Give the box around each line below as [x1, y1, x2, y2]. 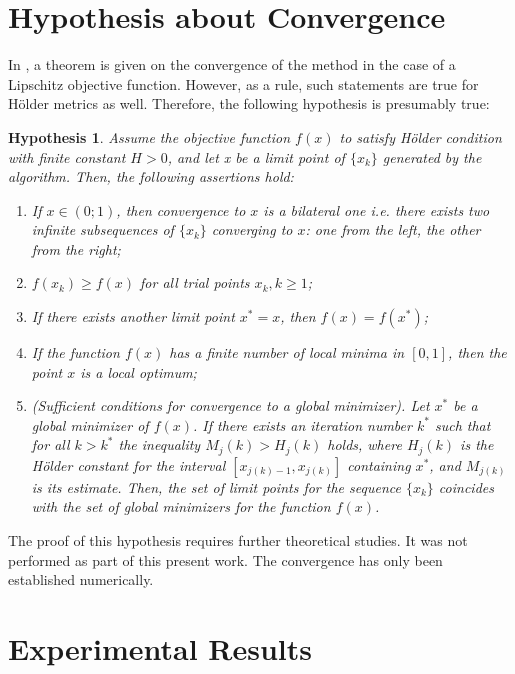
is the [460, 434, 494, 455]
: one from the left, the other [305, 219, 481, 240]
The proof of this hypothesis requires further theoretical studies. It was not [8, 530, 468, 551]
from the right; [31, 238, 121, 259]
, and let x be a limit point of [167, 146, 345, 167]
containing [347, 454, 411, 475]
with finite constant [8, 146, 126, 167]
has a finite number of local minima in [169, 342, 405, 363]
